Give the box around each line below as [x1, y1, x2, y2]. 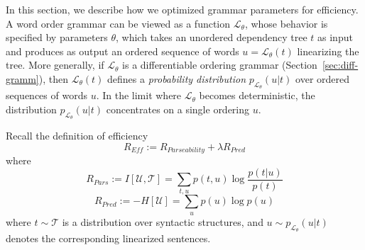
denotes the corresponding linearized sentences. [6, 231, 211, 245]
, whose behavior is [244, 16, 328, 30]
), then [38, 71, 68, 86]
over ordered [295, 71, 350, 86]
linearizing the [297, 43, 359, 58]
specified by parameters [6, 30, 108, 45]
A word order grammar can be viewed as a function [6, 16, 231, 30]
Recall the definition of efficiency [6, 127, 148, 142]
